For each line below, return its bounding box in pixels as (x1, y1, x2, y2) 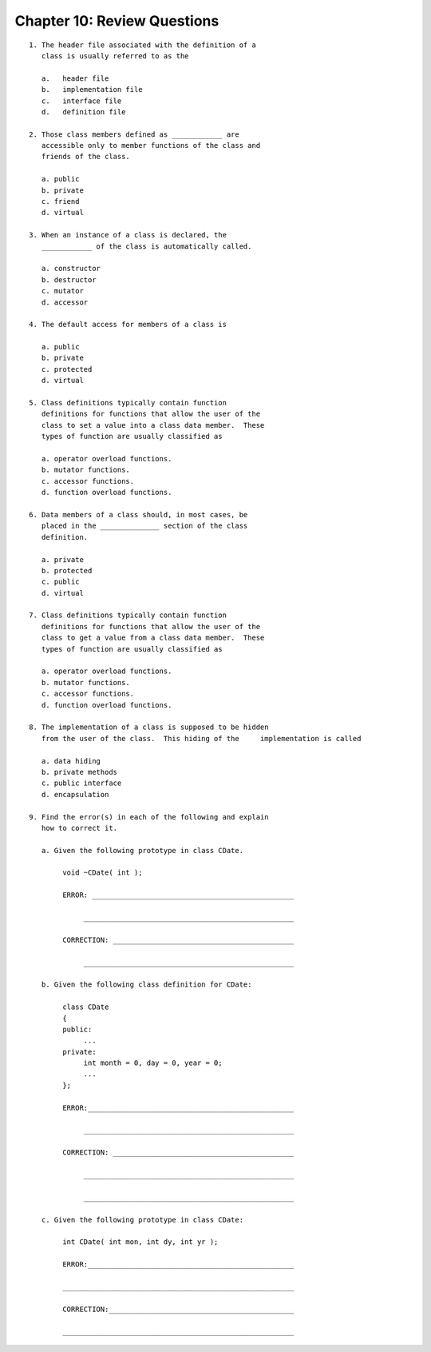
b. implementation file (41, 85, 143, 94)
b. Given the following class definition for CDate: (41, 980, 252, 989)
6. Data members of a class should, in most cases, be (29, 510, 248, 519)
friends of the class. (41, 152, 131, 162)
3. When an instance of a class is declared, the (29, 230, 227, 240)
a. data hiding (41, 756, 101, 765)
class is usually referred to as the (41, 51, 189, 60)
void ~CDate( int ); (62, 868, 143, 877)
